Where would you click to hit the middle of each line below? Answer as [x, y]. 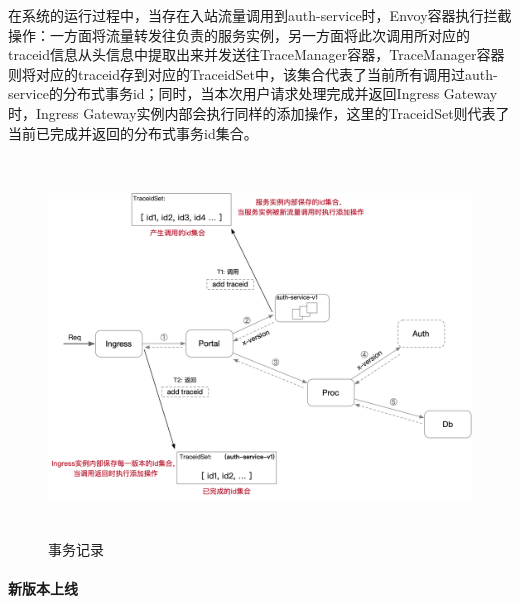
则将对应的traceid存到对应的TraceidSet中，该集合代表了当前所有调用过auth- [253, 73]
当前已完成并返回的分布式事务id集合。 [133, 132]
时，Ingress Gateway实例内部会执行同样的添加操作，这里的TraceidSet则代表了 [259, 112]
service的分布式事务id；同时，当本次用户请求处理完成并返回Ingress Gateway [253, 93]
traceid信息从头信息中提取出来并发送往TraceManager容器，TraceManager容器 [256, 54]
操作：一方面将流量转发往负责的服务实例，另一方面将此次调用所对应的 [239, 34]
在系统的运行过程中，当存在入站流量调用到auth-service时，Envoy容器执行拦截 [260, 15]
